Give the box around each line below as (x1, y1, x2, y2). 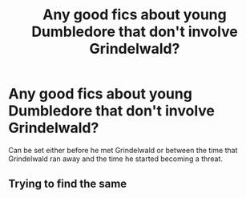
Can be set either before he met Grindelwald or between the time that (8, 145, 238, 155)
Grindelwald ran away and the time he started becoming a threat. (8, 154, 223, 164)
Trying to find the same (8, 177, 127, 191)
